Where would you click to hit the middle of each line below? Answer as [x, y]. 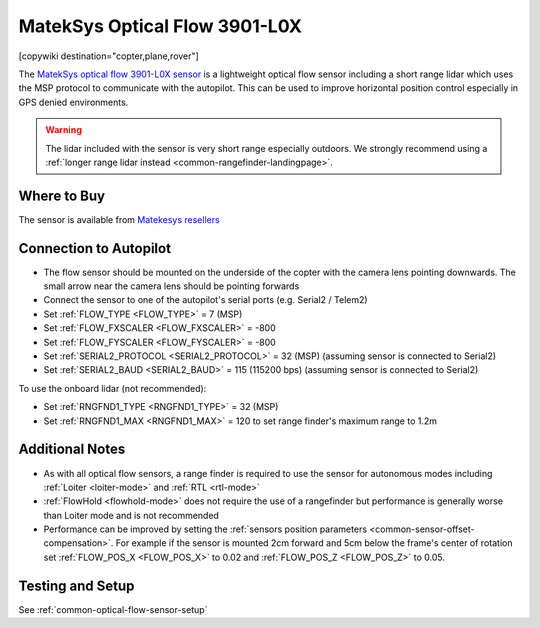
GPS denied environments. [73, 102]
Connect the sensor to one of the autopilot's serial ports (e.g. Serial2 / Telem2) [206, 300]
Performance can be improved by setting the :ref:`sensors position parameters [205, 529]
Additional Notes [72, 449]
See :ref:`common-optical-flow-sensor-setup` [113, 609]
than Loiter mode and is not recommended [131, 515]
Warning [63, 130]
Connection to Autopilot [95, 248]
